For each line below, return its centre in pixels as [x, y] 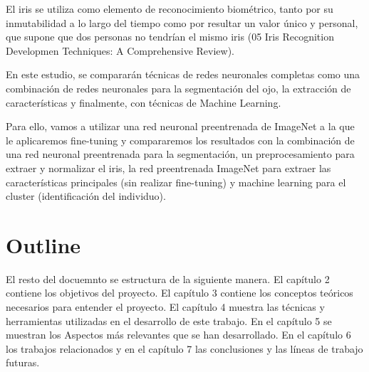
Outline [43, 244]
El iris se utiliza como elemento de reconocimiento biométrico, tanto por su [170, 9]
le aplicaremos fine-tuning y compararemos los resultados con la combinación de [180, 140]
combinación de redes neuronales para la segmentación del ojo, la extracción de [178, 88]
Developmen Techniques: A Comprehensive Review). [120, 50]
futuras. [23, 362]
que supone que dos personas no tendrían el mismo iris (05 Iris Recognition [170, 37]
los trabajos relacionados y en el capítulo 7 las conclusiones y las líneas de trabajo [184, 348]
